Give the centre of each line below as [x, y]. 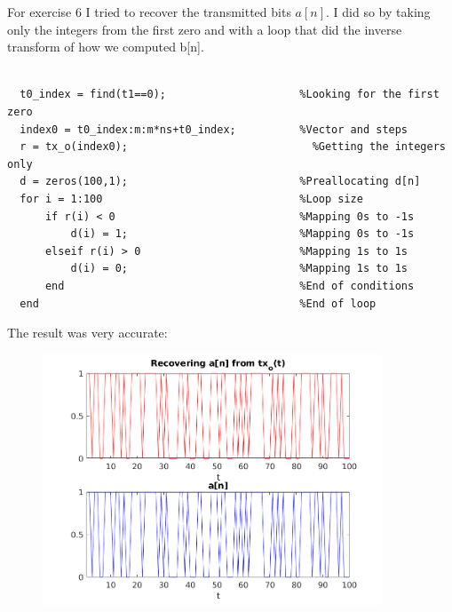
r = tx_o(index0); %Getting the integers [233, 147]
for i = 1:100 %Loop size [191, 199]
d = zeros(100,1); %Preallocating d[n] [220, 182]
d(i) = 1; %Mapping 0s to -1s [242, 234]
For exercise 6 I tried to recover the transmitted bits [149, 12]
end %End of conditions [230, 286]
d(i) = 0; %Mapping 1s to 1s [239, 269]
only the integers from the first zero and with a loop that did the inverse [205, 29]
